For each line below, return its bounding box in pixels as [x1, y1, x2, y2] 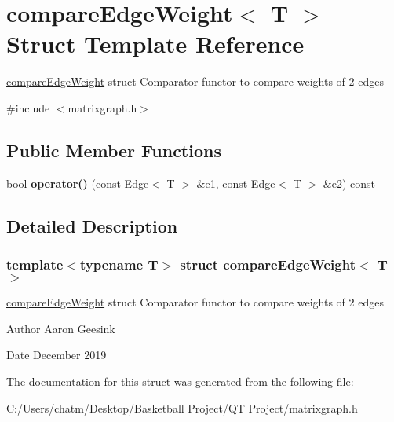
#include [6, 99, 50, 116]
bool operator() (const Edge [6, 174, 149, 191]
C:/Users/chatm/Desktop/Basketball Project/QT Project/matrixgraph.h [6, 399, 358, 416]
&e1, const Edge [196, 174, 275, 191]
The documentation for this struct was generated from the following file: [6, 373, 354, 390]
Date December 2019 [6, 347, 107, 363]
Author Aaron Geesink [6, 320, 115, 336]
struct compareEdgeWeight [180, 255, 356, 273]
